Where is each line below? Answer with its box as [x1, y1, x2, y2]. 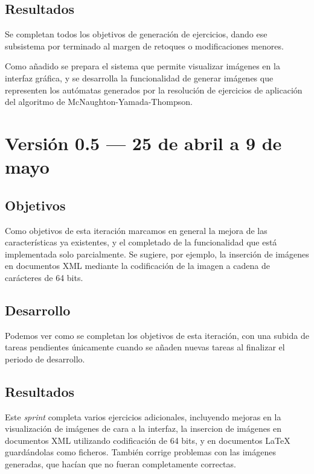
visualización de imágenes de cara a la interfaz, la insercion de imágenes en [5, 422, 282, 435]
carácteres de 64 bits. [5, 271, 83, 283]
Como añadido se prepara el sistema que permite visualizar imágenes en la [5, 60, 280, 72]
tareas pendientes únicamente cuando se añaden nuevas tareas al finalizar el [5, 341, 285, 353]
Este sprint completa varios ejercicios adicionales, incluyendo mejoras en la [5, 410, 281, 423]
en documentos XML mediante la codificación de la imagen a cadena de [5, 259, 270, 272]
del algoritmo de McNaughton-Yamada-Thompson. [5, 95, 193, 108]
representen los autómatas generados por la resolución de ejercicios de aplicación [5, 83, 303, 96]
